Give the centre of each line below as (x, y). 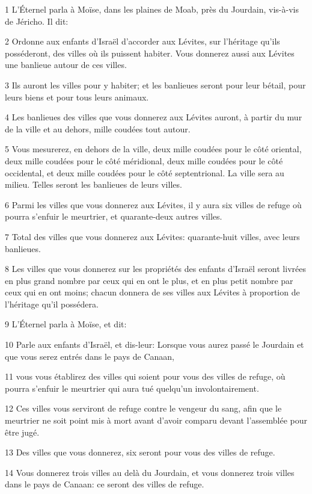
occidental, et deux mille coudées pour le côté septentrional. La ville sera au (145, 172)
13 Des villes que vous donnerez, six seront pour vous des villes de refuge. (140, 452)
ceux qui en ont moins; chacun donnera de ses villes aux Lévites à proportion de (152, 292)
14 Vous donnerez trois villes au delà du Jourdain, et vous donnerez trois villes (150, 472)
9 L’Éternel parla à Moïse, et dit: (66, 324)
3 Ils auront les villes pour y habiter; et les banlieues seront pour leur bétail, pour (155, 85)
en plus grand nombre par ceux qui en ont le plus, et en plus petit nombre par (149, 280)
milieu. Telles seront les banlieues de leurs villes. (93, 184)
